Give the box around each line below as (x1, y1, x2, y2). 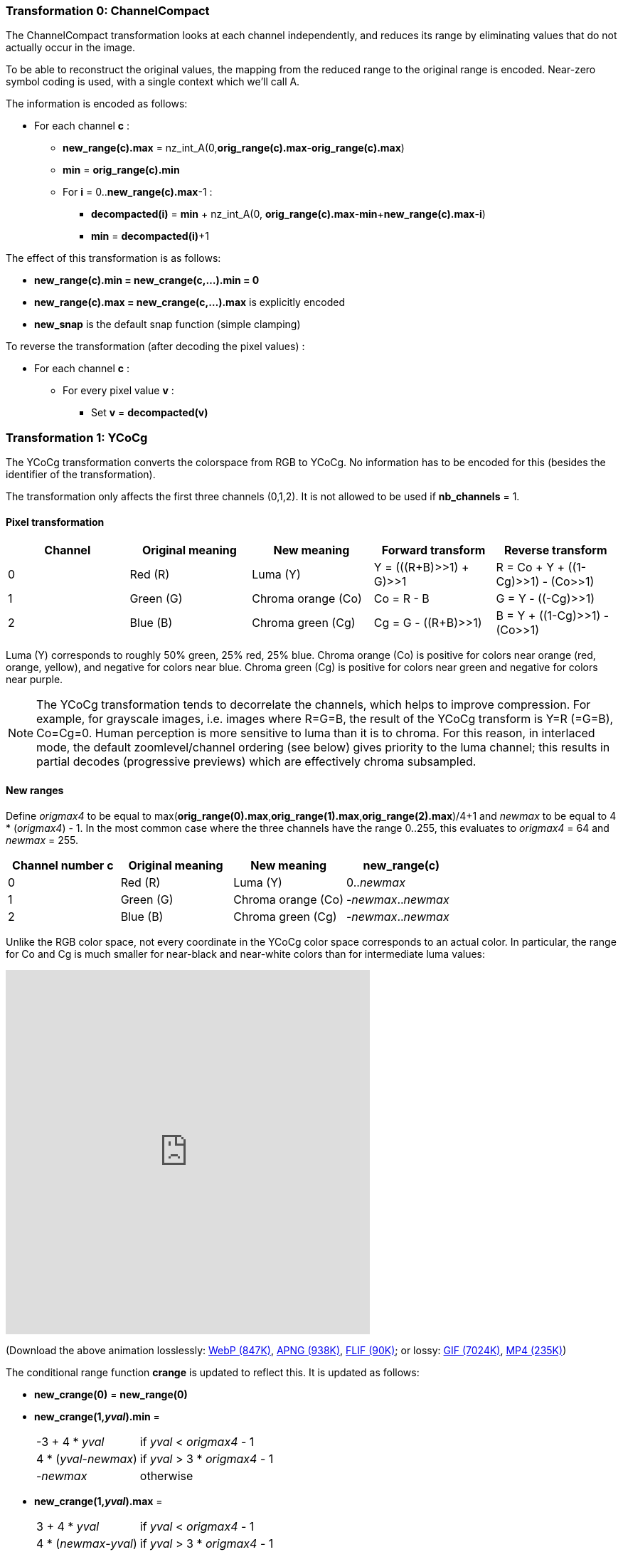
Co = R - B (373, 591, 430, 606)
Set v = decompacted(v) (91, 406, 208, 419)
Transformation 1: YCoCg (6, 430, 148, 445)
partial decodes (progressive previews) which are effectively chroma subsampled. (36, 754, 476, 769)
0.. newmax (346, 875, 405, 890)
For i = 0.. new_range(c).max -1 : (63, 186, 213, 199)
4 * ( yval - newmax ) (36, 1451, 137, 1466)
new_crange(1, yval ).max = (34, 1494, 163, 1507)
